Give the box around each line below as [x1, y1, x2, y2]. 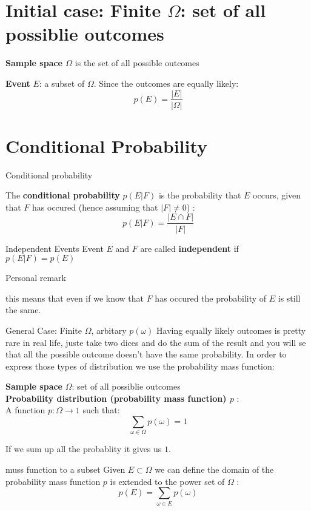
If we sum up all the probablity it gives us [5, 442, 162, 455]
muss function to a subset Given [5, 462, 125, 475]
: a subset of [39, 76, 85, 89]
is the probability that [158, 189, 241, 201]
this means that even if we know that [5, 291, 144, 304]
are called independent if [140, 242, 239, 254]
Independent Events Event [5, 242, 104, 254]
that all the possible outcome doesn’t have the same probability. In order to [5, 348, 287, 360]
